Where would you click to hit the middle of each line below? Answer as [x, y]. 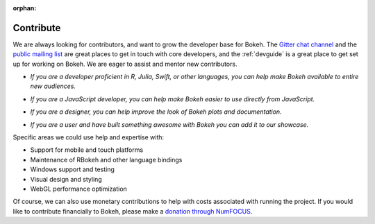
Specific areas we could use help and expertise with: [89, 137]
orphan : [25, 8]
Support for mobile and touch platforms [87, 150]
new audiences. [53, 86]
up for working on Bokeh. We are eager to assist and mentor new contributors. [125, 64]
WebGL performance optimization [79, 189]
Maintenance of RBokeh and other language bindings [106, 160]
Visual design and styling [66, 179]
